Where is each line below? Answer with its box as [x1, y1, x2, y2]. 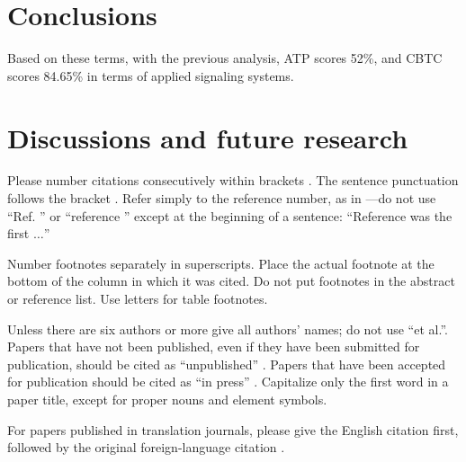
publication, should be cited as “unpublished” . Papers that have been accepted [7, 354, 446, 373]
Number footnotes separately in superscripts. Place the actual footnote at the [7, 253, 435, 272]
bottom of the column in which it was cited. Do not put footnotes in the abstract [7, 271, 455, 290]
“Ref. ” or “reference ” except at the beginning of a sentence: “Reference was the [7, 206, 453, 225]
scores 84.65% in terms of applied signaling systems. [7, 66, 294, 84]
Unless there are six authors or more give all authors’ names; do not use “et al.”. [7, 319, 448, 338]
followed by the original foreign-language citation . [7, 438, 285, 457]
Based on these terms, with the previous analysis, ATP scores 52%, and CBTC [7, 49, 443, 67]
